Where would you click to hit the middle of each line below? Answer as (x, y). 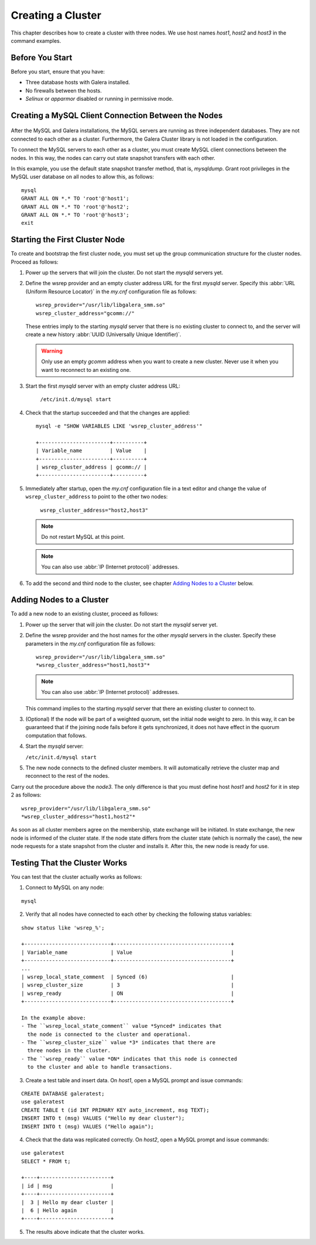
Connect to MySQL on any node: (65, 888)
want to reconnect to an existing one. (86, 370)
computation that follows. (56, 736)
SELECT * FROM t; (46, 1161)
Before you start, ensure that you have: (58, 71)
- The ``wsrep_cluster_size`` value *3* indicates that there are (118, 1042)
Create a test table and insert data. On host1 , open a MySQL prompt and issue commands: (134, 1080)
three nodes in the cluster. (69, 1051)
